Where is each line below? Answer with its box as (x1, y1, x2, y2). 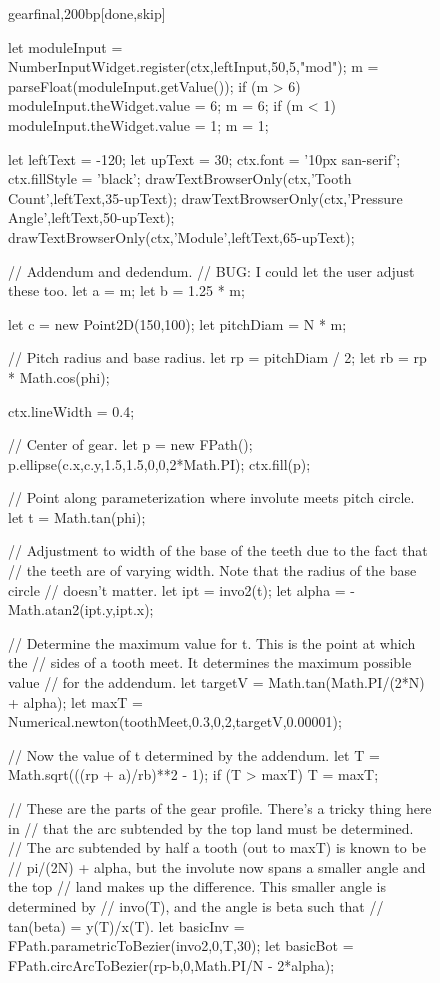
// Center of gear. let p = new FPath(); (8, 434, 253, 455)
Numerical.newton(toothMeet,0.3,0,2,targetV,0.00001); (8, 711, 342, 732)
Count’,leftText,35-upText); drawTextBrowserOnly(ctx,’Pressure (8, 187, 403, 208)
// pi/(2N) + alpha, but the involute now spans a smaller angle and (8, 856, 426, 877)
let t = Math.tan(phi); (8, 506, 146, 527)
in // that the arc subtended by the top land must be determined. (8, 817, 414, 838)
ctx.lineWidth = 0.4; (8, 400, 135, 421)
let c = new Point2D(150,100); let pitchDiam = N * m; (8, 313, 347, 334)
